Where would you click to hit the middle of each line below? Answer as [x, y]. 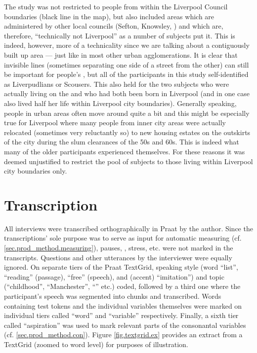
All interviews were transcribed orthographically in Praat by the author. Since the [128, 228]
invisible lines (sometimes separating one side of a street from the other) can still [127, 64]
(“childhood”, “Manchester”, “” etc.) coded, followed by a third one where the [122, 286]
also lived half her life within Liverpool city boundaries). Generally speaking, [120, 103]
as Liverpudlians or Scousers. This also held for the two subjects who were [117, 84]
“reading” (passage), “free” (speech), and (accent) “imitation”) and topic [114, 276]
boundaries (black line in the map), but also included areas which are [109, 16]
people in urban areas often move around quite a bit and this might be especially [127, 113]
